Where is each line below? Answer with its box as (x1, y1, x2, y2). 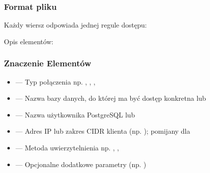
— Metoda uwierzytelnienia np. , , (15, 143, 119, 152)
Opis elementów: (4, 36, 54, 46)
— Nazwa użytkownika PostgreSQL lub (15, 109, 135, 119)
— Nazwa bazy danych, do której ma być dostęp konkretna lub (15, 93, 206, 103)
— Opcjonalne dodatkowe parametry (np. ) (15, 159, 147, 169)
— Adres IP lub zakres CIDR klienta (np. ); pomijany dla (15, 126, 190, 136)
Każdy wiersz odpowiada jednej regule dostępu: (4, 20, 147, 30)
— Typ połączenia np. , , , (15, 76, 96, 86)
